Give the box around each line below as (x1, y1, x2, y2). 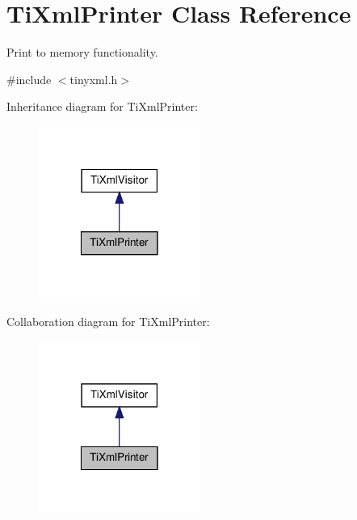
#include (6, 70, 52, 87)
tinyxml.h (69, 70, 118, 87)
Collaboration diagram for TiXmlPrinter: (6, 312, 210, 329)
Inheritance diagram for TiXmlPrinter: (6, 98, 198, 115)
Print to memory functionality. (6, 44, 158, 61)
